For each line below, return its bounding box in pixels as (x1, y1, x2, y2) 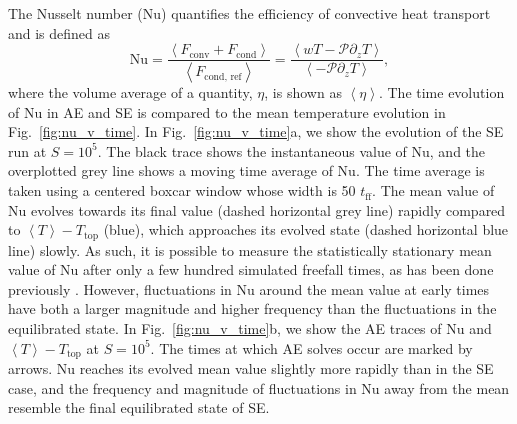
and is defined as (8, 22, 111, 43)
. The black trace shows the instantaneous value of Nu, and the (97, 140, 486, 161)
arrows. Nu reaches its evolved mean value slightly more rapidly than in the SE (8, 358, 494, 379)
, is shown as (264, 82, 342, 103)
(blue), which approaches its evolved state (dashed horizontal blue (103, 219, 509, 240)
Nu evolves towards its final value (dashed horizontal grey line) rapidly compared (8, 199, 506, 220)
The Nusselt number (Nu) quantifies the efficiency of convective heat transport (8, 3, 491, 23)
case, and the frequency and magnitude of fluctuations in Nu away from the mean (8, 377, 510, 398)
